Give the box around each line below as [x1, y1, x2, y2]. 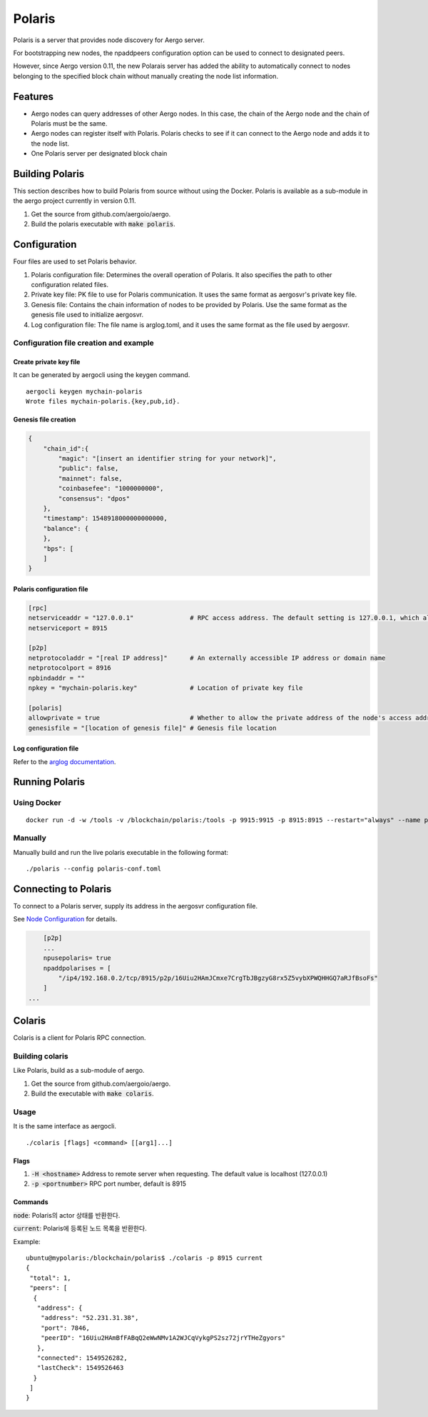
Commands [13, 1198, 49, 1206]
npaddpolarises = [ [43, 964, 112, 972]
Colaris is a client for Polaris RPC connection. [13, 1033, 146, 1042]
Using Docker [13, 798, 61, 808]
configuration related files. [31, 280, 108, 289]
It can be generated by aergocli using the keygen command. [13, 371, 190, 379]
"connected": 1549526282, [36, 1353, 128, 1362]
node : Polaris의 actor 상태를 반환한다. [13, 1211, 121, 1219]
